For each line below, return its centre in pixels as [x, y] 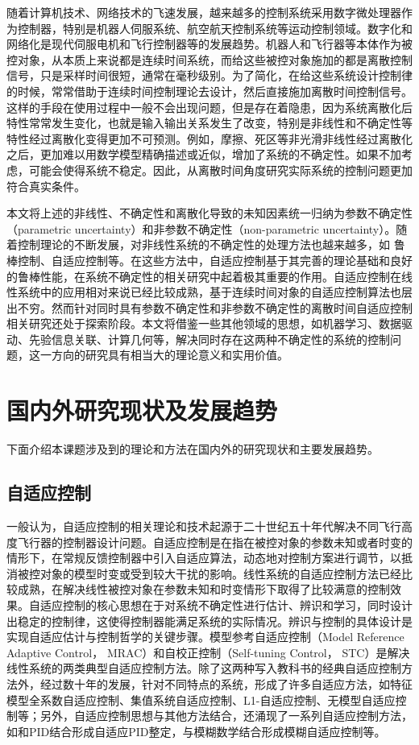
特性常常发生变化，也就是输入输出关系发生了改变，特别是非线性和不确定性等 [209, 123]
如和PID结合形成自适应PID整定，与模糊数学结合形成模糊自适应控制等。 [196, 731]
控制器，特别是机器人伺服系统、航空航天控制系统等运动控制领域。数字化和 [215, 28]
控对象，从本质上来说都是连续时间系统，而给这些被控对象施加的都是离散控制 [209, 59]
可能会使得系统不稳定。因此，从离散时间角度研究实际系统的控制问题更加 [220, 170]
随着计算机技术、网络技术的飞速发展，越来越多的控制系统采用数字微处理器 [204, 12]
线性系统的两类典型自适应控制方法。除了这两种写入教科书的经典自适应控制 [204, 668]
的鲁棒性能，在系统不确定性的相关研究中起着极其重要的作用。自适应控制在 [204, 276]
